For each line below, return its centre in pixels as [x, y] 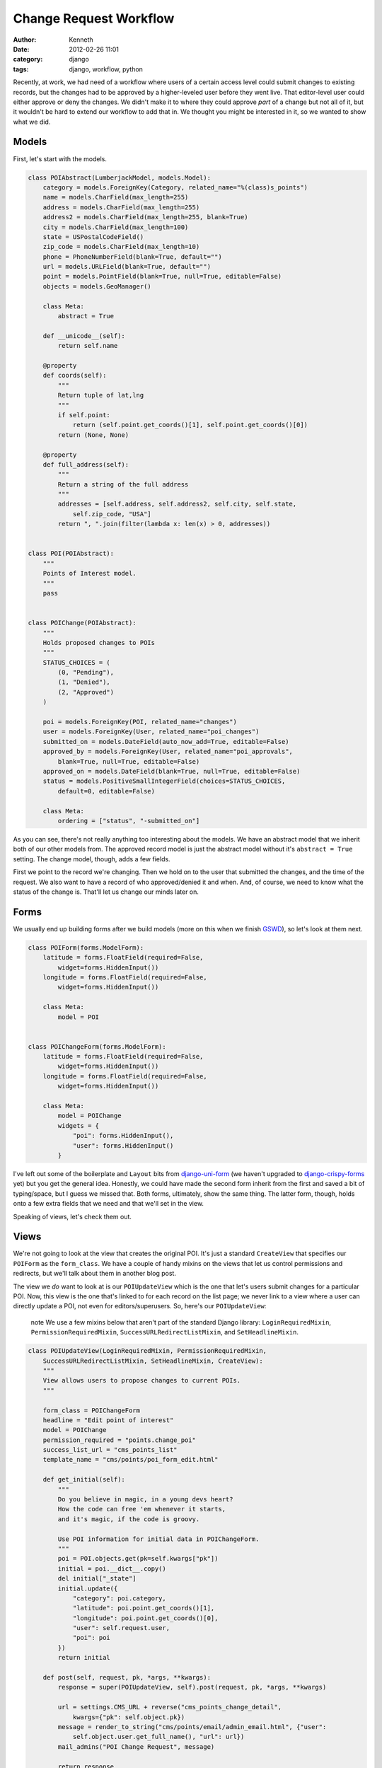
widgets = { [78, 1126]
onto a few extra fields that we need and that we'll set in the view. [109, 1204]
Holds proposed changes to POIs [99, 642]
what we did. [32, 122]
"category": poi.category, [119, 1598]
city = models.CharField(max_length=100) [116, 227]
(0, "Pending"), [86, 673]
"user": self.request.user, [121, 1628]
